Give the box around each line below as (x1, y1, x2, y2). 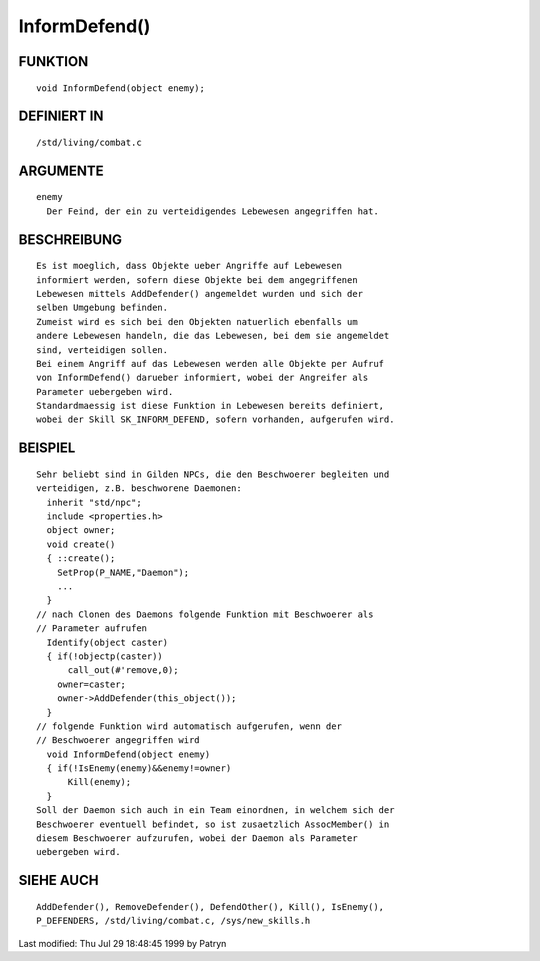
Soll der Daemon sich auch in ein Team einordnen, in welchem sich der (36, 805, 395, 816)
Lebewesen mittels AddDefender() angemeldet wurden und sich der (36, 288, 364, 299)
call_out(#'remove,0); (67, 665, 179, 676)
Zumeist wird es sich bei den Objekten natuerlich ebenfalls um (36, 316, 359, 327)
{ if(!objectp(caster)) (46, 650, 164, 662)
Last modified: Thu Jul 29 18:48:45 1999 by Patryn (18, 937, 227, 949)
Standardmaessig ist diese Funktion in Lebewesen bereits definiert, (36, 400, 385, 412)
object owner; (46, 525, 116, 536)
